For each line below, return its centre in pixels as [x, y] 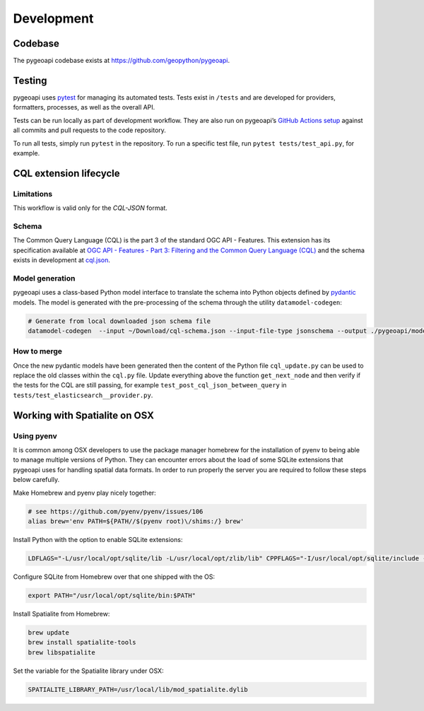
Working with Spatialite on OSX [84, 415]
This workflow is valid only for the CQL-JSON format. [90, 208]
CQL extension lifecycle [66, 173]
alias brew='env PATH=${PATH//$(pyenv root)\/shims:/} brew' [136, 521]
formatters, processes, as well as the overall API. [84, 107]
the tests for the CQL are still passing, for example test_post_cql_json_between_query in [150, 385]
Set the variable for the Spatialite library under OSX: [88, 671]
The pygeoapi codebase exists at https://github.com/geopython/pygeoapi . [122, 61]
